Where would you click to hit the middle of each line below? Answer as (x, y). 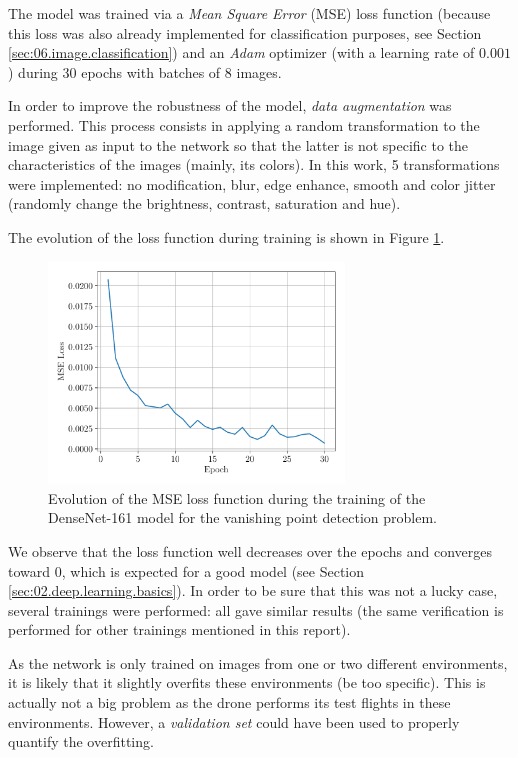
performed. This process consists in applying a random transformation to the (244, 124)
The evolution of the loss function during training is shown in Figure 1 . (226, 236)
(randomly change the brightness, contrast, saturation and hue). (204, 203)
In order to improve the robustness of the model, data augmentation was (230, 105)
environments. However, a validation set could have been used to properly (234, 721)
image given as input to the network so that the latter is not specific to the (238, 144)
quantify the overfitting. (81, 741)
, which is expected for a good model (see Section (213, 570)
